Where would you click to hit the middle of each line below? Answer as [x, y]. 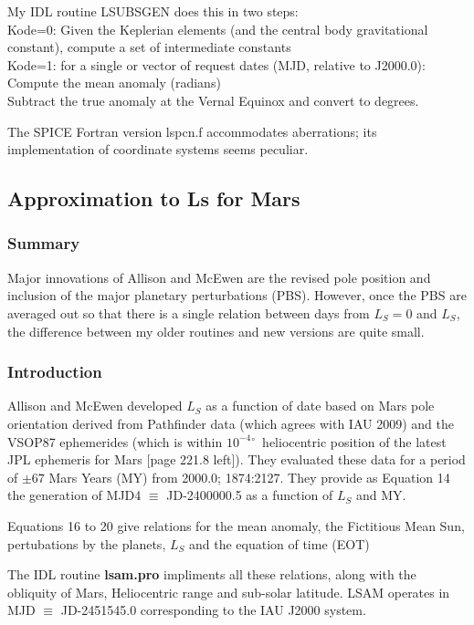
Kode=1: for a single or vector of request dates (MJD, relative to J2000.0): [216, 64]
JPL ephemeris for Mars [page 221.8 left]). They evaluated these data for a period [237, 459]
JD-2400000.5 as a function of [250, 495]
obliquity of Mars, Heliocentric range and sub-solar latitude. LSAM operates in [229, 592]
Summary [44, 243]
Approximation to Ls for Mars [154, 198]
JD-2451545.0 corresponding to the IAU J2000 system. [213, 610]
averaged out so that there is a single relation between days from [189, 312]
